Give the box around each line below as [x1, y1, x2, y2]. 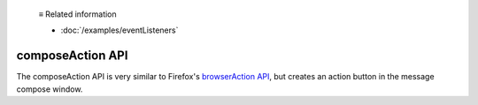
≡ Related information [38, 9, 117, 19]
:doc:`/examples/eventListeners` [60, 25, 179, 35]
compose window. [16, 84, 83, 94]
